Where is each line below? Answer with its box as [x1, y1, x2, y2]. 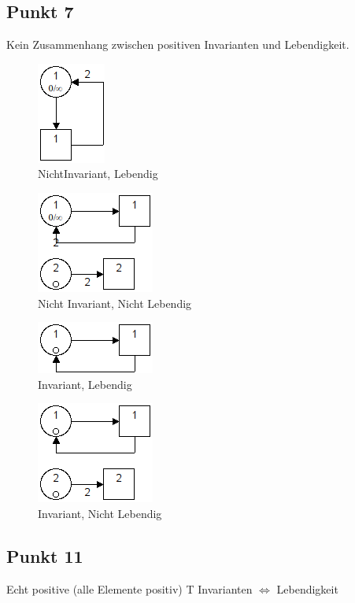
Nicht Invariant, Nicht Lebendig [38, 294, 192, 311]
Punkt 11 [6, 543, 83, 568]
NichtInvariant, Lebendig [38, 165, 158, 182]
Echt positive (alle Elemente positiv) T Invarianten [6, 580, 253, 597]
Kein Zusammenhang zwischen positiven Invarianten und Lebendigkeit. [6, 36, 349, 53]
